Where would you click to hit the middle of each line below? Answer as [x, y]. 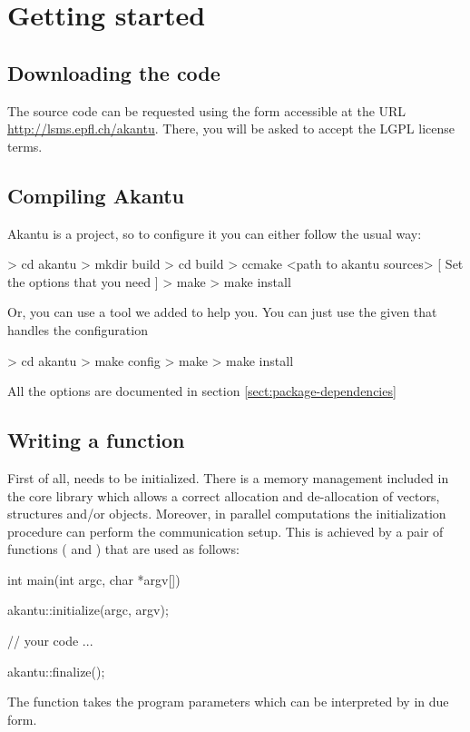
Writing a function [96, 440]
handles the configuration [78, 329]
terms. [25, 146]
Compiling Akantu [96, 195]
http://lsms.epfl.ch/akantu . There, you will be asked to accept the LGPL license [231, 129]
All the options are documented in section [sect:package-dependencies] [202, 391]
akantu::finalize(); [56, 671]
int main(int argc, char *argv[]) [94, 579]
